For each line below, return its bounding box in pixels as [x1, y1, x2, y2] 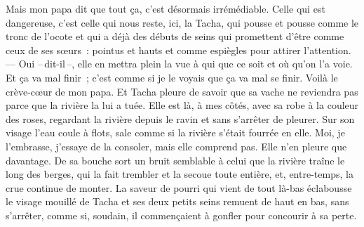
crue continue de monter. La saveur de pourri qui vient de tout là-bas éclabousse [6, 180, 352, 195]
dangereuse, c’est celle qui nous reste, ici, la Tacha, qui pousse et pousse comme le [6, 15, 359, 30]
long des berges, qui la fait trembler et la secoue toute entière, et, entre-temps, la [6, 167, 353, 181]
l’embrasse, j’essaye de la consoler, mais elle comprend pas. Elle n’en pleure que [6, 138, 347, 153]
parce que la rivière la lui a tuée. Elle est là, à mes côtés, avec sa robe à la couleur [6, 98, 359, 112]
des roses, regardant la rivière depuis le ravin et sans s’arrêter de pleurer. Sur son [6, 111, 355, 126]
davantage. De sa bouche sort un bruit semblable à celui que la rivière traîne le [6, 153, 345, 167]
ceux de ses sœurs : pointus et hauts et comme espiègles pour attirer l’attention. [6, 42, 351, 57]
